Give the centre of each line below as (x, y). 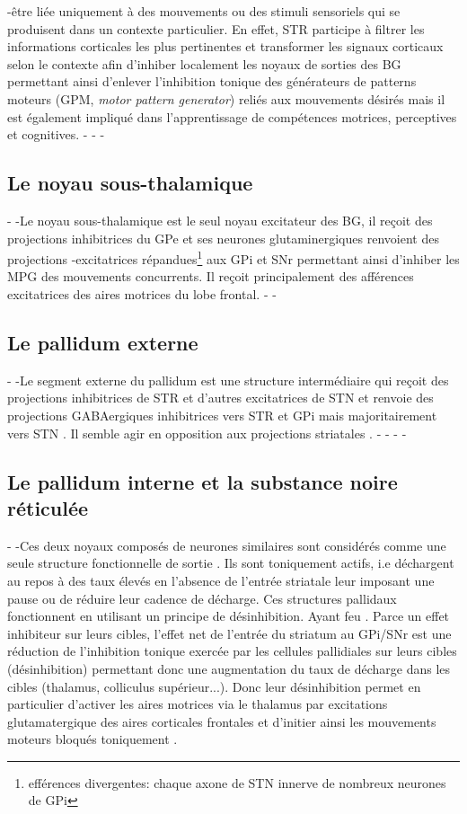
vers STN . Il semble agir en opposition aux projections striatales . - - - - (207, 433)
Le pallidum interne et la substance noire (203, 481)
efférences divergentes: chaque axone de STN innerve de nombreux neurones (237, 782)
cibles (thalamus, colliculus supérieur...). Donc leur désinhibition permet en (214, 686)
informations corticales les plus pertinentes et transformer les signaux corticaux (225, 46)
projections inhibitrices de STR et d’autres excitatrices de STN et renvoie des (220, 398)
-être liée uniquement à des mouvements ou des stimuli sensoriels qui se (204, 11)
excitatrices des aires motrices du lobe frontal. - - (142, 293)
